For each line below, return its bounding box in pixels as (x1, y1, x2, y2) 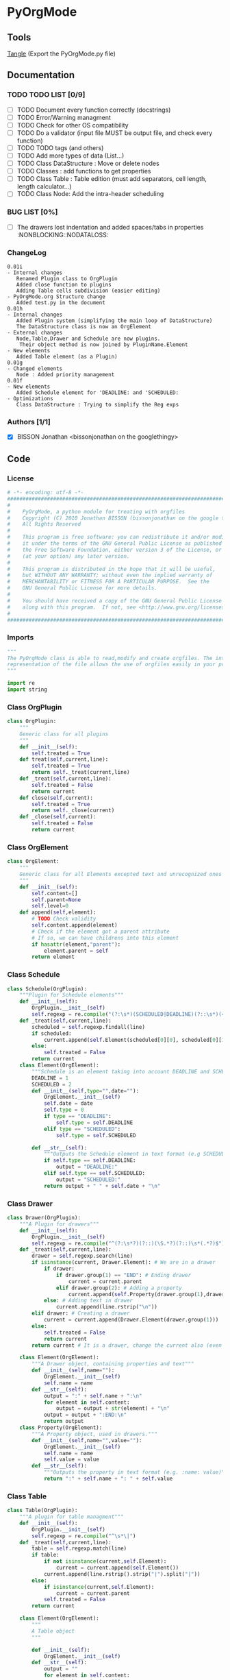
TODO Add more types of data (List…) (16, 151, 125, 160)
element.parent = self (43, 947, 109, 954)
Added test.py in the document (16, 299, 106, 306)
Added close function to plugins (16, 281, 112, 288)
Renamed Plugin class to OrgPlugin (16, 275, 118, 282)
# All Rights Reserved (7, 521, 81, 528)
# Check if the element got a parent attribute (31, 928, 170, 935)
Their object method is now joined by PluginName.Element (19, 341, 188, 348)
